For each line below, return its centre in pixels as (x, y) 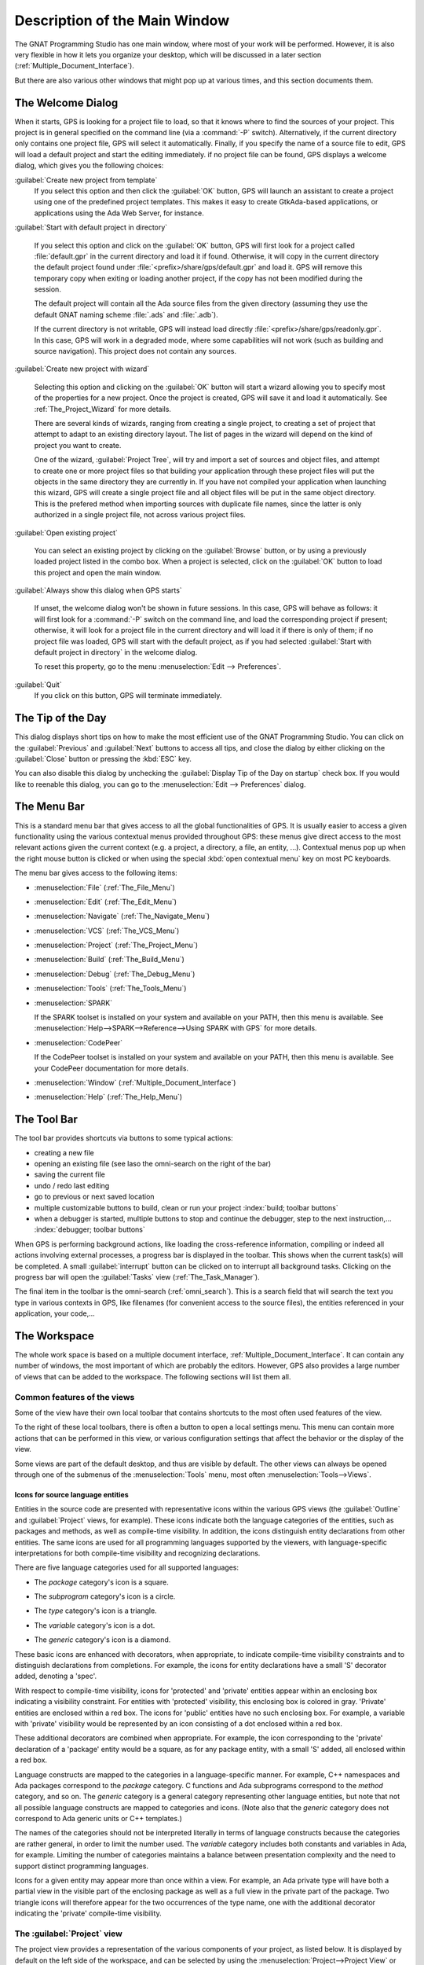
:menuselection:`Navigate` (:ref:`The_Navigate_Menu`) (122, 916)
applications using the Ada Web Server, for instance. (119, 213)
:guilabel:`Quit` (38, 685)
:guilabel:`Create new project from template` (86, 180)
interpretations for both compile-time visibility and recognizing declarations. (137, 1553)
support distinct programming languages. (82, 1866)
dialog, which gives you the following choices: (89, 166)
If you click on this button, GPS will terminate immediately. (128, 696)
